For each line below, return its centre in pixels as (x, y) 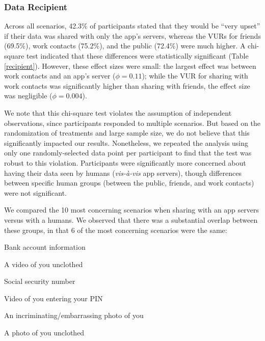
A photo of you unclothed (44, 333)
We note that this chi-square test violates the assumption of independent (118, 112)
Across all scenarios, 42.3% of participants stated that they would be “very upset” (132, 26)
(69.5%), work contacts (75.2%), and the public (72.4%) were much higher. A (125, 46)
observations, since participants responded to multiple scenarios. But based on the (132, 123)
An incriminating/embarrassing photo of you (74, 315)
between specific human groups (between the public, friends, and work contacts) (129, 183)
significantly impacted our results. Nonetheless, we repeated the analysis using (126, 142)
